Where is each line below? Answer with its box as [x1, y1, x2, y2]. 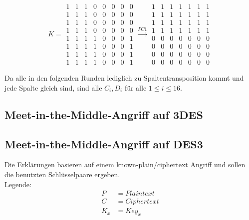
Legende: [4, 179, 31, 189]
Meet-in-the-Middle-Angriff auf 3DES [4, 107, 203, 122]
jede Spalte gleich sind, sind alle [4, 82, 102, 93]
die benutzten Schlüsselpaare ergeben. [4, 169, 120, 180]
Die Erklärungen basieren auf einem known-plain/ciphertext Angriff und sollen [4, 159, 246, 170]
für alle [124, 82, 147, 93]
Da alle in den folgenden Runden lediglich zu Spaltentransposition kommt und [4, 73, 244, 83]
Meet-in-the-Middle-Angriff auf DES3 [4, 136, 203, 151]
